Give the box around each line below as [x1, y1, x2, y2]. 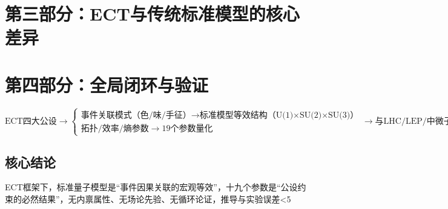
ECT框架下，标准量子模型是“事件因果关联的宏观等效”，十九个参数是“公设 [5, 181, 298, 193]
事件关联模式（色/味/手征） [81, 111, 191, 120]
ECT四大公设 [5, 117, 57, 126]
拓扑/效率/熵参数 [81, 124, 149, 133]
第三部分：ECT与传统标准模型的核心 [5, 1, 300, 26]
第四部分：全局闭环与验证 [5, 72, 209, 97]
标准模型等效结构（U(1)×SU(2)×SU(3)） [199, 111, 359, 120]
